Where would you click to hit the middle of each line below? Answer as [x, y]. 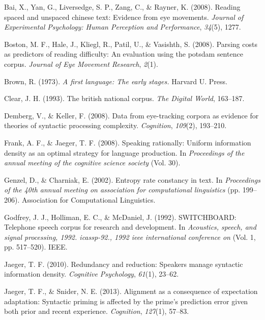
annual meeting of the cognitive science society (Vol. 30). [92, 163]
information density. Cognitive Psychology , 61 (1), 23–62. [92, 274]
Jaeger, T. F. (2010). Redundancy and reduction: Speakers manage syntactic [124, 264]
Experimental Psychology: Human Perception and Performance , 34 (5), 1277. [123, 27]
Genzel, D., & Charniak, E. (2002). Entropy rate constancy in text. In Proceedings [132, 179]
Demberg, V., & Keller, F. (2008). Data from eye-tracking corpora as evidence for [131, 115]
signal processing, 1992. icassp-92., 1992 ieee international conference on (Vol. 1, [130, 237]
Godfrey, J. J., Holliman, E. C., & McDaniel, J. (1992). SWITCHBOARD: [120, 217]
